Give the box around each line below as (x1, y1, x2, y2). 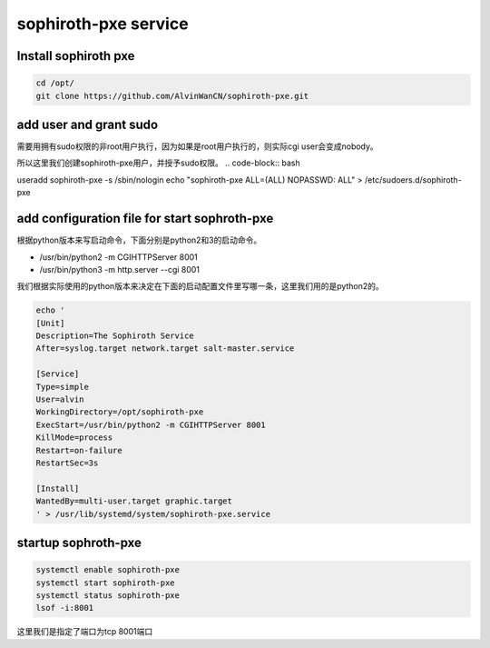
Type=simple (35, 382, 90, 392)
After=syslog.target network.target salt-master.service (35, 344, 295, 354)
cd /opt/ (35, 78, 75, 88)
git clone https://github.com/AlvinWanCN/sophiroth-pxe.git (35, 91, 309, 101)
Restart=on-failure (35, 445, 122, 455)
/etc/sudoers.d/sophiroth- (364, 174, 462, 185)
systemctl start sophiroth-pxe (35, 577, 176, 588)
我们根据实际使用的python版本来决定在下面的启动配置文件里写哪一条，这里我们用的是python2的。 (16, 281, 385, 292)
